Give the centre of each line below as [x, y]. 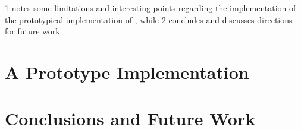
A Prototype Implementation [127, 72]
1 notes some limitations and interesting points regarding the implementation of [150, 8]
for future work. [34, 31]
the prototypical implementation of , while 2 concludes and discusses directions [149, 19]
